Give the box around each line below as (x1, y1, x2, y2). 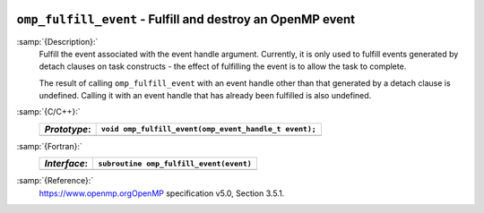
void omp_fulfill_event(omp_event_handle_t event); (100, 124, 317, 134)
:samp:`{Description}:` (16, 36, 99, 47)
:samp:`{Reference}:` (16, 175, 94, 186)
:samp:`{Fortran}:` (16, 141, 82, 151)
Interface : (44, 158, 89, 170)
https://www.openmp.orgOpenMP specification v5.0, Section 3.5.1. (39, 188, 285, 199)
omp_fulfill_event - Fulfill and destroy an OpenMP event (16, 12, 356, 27)
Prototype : (44, 123, 91, 135)
